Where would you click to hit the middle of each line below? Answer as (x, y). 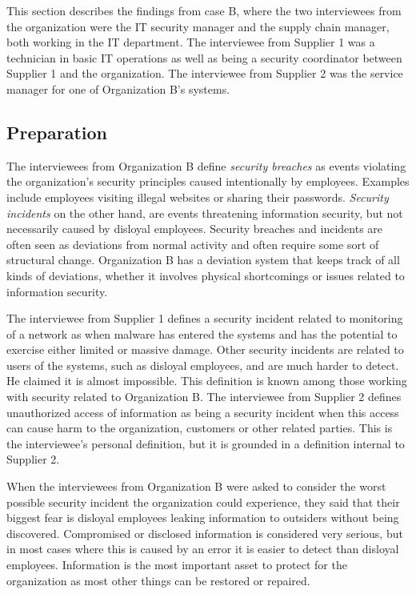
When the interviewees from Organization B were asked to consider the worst (196, 486)
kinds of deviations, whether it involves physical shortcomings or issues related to (206, 275)
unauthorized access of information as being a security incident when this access (203, 412)
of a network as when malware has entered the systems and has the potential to (202, 333)
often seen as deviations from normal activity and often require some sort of (193, 244)
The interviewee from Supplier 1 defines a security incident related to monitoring (205, 318)
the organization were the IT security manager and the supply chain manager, (198, 26)
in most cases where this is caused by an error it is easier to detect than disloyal (203, 549)
